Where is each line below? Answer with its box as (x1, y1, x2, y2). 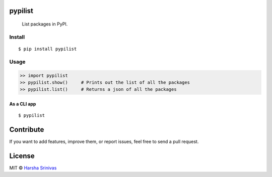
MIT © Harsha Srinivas (9, 165, 57, 171)
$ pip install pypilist (18, 46, 77, 52)
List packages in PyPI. (22, 21, 68, 27)
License (9, 152, 35, 160)
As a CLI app (9, 101, 36, 107)
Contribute (9, 125, 44, 134)
